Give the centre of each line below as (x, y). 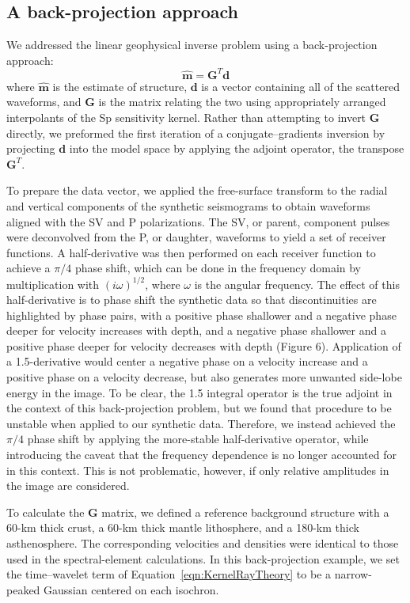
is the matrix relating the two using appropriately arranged (242, 102)
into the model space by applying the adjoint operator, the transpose (237, 148)
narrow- (353, 574)
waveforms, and (44, 102)
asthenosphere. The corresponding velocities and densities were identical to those (203, 543)
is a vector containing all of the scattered (300, 86)
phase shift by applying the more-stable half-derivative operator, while (198, 439)
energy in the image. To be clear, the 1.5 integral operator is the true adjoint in (199, 392)
